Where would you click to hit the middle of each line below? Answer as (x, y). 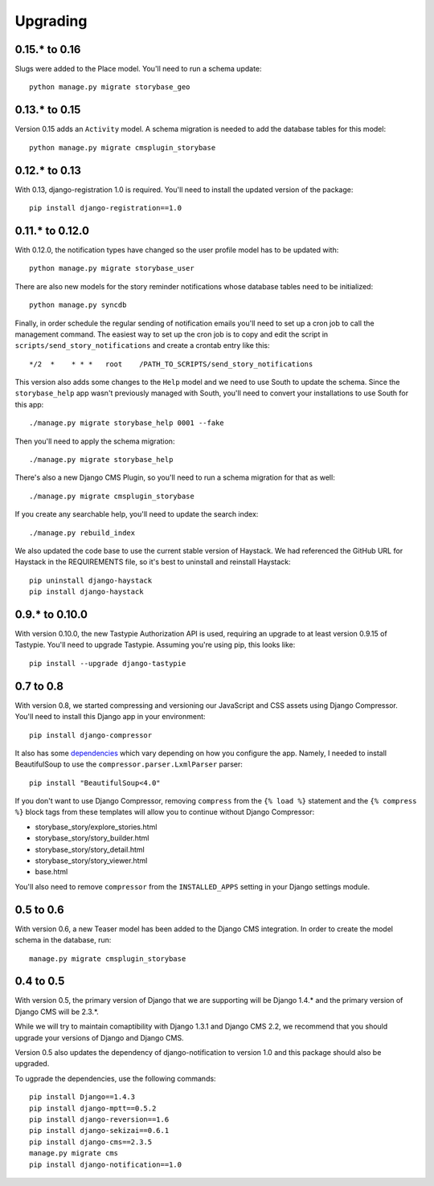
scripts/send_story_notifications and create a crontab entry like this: (142, 346)
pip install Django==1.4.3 (82, 1097)
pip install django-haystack (86, 592)
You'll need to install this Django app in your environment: (110, 717)
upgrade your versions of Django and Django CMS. (99, 1037)
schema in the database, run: (63, 940)
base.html (51, 872)
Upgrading (51, 21)
